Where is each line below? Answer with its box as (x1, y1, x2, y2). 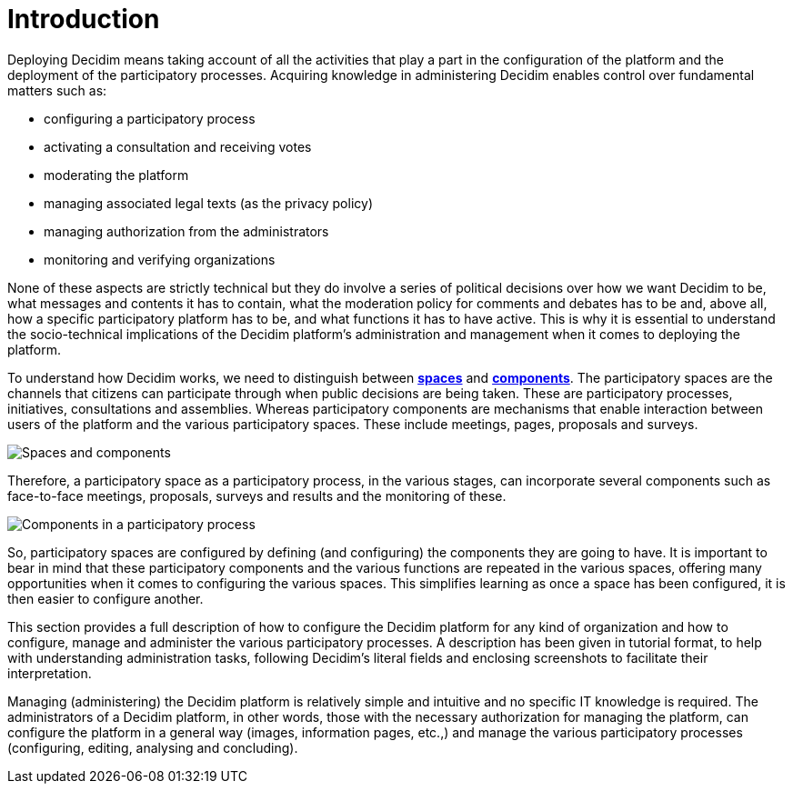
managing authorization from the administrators (44, 223, 329, 239)
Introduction (7, 4, 160, 35)
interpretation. (7, 665, 92, 681)
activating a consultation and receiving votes (44, 138, 312, 155)
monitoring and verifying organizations (44, 251, 276, 267)
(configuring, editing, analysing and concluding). (7, 739, 298, 756)
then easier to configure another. (7, 590, 204, 606)
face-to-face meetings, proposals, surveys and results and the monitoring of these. (7, 487, 507, 504)
